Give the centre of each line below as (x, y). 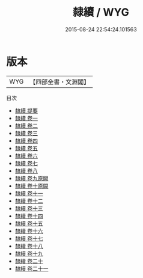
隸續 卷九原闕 (32, 178)
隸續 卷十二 (29, 201)
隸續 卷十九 (29, 253)
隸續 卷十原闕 (32, 186)
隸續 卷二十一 (32, 268)
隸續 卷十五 (29, 223)
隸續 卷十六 (29, 231)
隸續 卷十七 (29, 238)
